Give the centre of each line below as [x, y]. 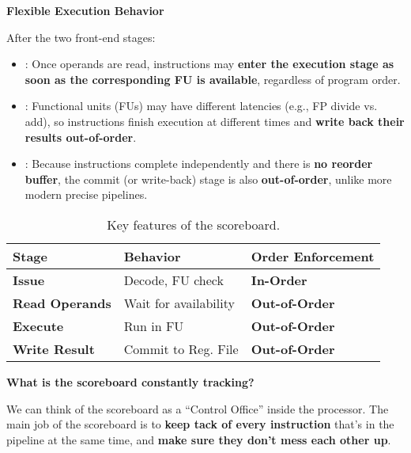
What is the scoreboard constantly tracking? [130, 381]
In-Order [279, 280]
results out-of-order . [81, 137]
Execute [38, 325]
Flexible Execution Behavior [85, 10]
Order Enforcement [313, 256]
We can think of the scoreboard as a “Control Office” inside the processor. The [198, 408]
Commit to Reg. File [181, 348]
